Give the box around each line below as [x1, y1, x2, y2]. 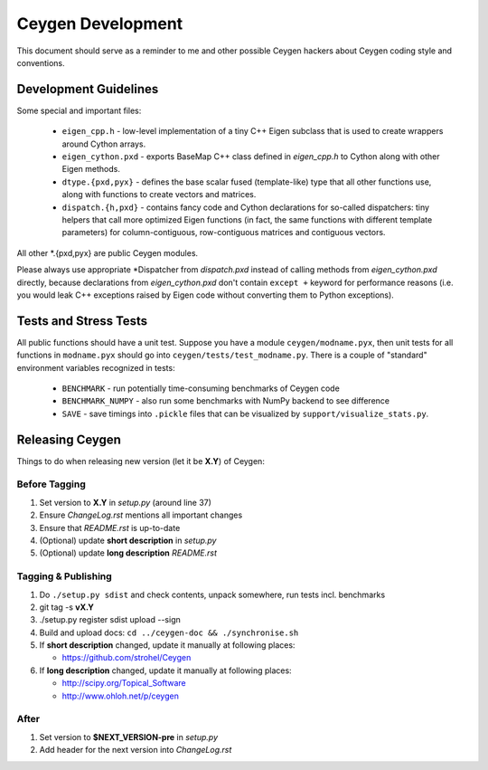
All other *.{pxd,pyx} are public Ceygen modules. [16, 247, 199, 258]
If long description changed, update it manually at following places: [39, 665, 293, 676]
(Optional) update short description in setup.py [39, 535, 217, 546]
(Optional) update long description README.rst [39, 547, 217, 558]
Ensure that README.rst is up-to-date [39, 522, 181, 533]
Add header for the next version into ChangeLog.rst [39, 745, 232, 756]
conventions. [16, 57, 65, 68]
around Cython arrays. [61, 138, 146, 149]
